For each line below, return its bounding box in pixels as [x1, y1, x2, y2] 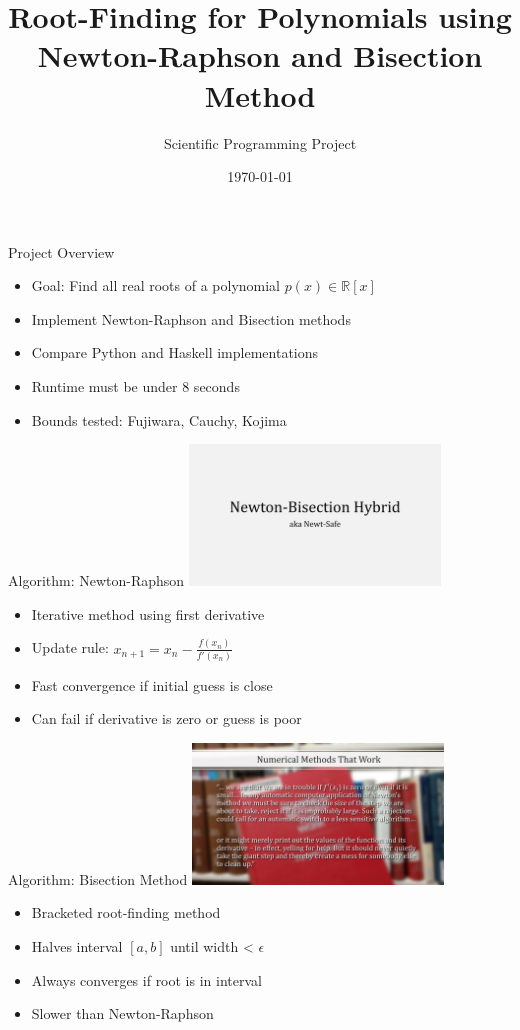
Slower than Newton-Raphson [31, 1003, 214, 1024]
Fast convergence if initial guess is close [31, 674, 273, 695]
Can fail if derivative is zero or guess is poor [31, 708, 302, 729]
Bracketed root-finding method [31, 902, 221, 923]
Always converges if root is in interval [31, 969, 262, 990]
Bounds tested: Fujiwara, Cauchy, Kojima [31, 409, 287, 430]
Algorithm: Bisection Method [8, 868, 188, 889]
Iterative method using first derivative [31, 603, 265, 624]
